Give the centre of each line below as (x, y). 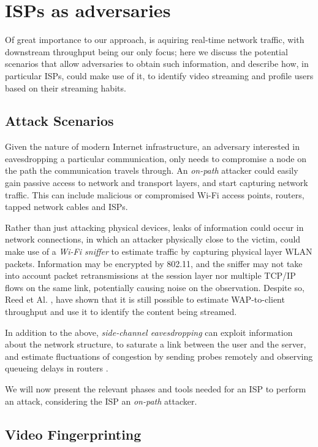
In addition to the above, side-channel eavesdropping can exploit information (149, 332)
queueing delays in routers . (57, 368)
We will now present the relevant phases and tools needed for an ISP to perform (156, 388)
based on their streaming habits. (66, 87)
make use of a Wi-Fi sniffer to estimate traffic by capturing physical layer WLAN (159, 251)
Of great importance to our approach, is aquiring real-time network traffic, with (155, 40)
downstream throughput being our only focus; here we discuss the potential (146, 51)
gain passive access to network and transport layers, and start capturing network (157, 183)
